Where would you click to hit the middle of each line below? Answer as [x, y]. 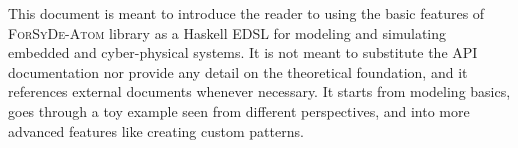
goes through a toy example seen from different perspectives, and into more [239, 110]
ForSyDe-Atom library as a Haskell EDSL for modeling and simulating [227, 32]
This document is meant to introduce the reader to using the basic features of [246, 13]
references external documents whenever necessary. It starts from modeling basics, [259, 91]
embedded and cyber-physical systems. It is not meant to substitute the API [243, 52]
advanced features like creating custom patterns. [156, 130]
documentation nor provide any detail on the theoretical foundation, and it [238, 71]
